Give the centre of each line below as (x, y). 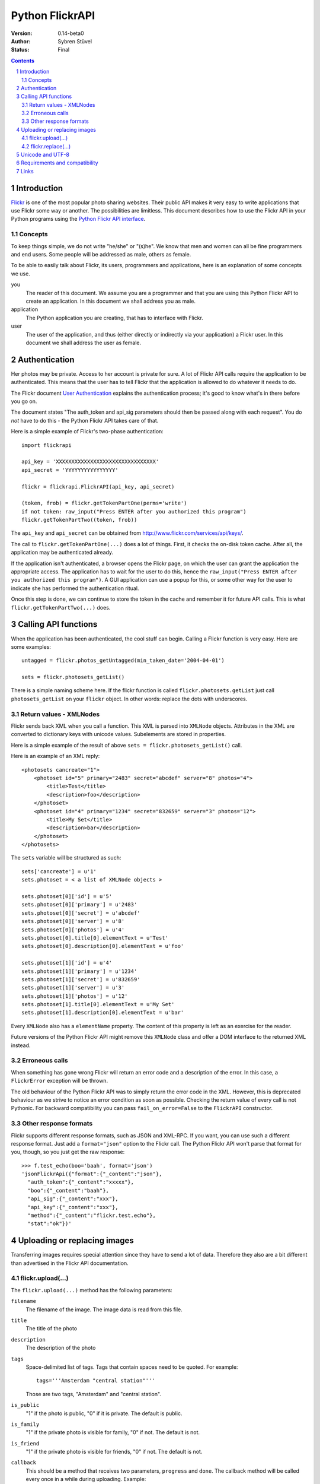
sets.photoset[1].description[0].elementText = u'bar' (103, 1013)
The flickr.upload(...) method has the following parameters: (92, 1290)
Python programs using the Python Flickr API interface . (78, 219)
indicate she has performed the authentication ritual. (75, 588)
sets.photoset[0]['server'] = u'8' (73, 921)
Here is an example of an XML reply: (55, 756)
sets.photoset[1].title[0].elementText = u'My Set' (98, 1004)
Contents (23, 61)
